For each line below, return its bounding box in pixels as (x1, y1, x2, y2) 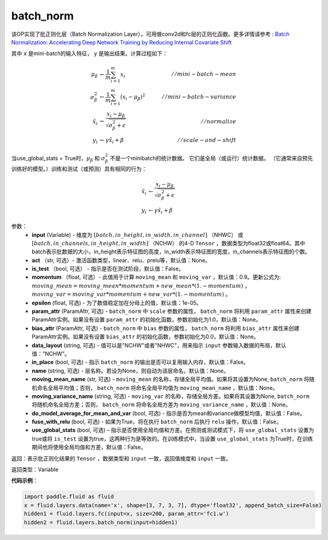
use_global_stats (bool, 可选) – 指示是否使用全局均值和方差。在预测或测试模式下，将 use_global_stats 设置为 (32, 426, 315, 434)
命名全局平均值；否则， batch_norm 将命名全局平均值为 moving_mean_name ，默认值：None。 (36, 384, 279, 391)
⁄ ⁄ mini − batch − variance (162, 94, 236, 100)
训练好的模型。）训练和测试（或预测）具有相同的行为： (11, 165, 147, 173)
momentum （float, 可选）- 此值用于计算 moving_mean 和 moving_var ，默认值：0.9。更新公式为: (32, 273, 281, 281)
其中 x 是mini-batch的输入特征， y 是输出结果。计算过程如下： (11, 50, 168, 57)
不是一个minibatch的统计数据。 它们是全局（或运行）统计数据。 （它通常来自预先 (109, 154, 313, 162)
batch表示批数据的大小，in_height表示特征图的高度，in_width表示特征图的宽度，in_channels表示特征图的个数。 (32, 248, 311, 255)
